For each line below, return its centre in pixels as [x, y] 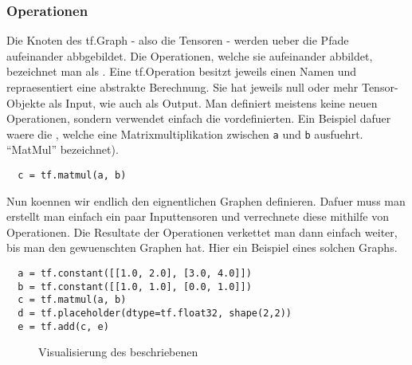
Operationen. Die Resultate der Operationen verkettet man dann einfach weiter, [202, 232]
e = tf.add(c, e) [63, 326]
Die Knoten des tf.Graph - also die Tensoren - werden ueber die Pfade [178, 40]
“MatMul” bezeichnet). [63, 149]
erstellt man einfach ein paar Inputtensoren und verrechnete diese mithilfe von [198, 216]
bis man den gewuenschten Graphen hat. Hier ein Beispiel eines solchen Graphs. [202, 247]
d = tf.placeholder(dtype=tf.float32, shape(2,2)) [155, 314]
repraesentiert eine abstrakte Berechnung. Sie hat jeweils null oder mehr [182, 87]
